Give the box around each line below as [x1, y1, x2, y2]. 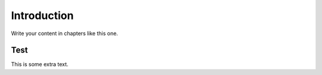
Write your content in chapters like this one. [11, 30, 119, 37]
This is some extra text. [11, 61, 69, 68]
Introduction [11, 9, 74, 22]
